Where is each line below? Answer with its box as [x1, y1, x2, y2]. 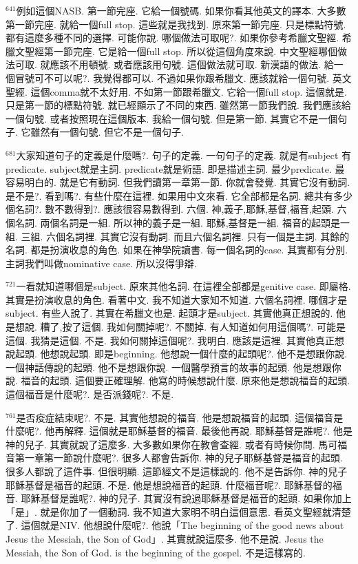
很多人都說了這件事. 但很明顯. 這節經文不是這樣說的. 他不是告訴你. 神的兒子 [6, 464, 348, 478]
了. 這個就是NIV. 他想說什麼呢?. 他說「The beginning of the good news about [6, 518, 344, 532]
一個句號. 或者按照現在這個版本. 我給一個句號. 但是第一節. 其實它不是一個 [6, 111, 338, 125]
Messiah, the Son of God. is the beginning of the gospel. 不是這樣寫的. [6, 545, 306, 559]
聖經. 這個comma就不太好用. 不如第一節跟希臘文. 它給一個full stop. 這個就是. [6, 84, 347, 98]
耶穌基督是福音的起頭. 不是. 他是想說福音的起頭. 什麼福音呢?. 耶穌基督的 [6, 477, 333, 492]
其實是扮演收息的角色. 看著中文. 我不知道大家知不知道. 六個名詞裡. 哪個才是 [6, 292, 348, 306]
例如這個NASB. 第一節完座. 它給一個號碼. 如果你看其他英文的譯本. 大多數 [16, 3, 346, 17]
